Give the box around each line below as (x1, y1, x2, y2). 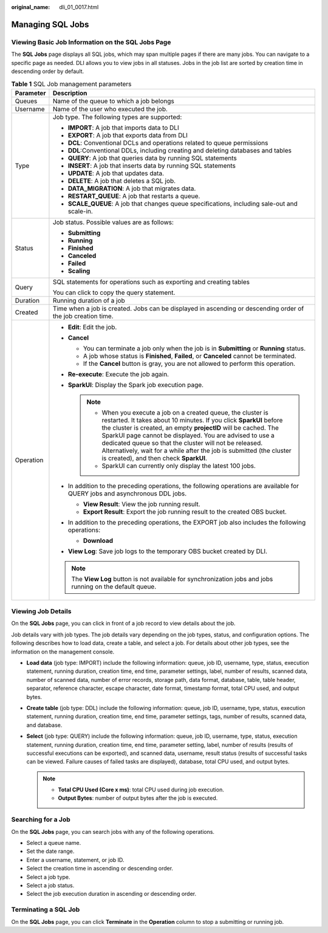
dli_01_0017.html (59, 4, 99, 10)
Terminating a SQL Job (11, 906, 80, 914)
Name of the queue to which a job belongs (52, 97, 174, 105)
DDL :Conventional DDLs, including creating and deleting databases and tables (67, 146, 292, 154)
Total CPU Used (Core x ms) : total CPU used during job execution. (58, 786, 224, 793)
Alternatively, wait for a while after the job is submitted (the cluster (101, 446, 292, 455)
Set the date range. (26, 848, 75, 855)
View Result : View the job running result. (83, 500, 200, 508)
